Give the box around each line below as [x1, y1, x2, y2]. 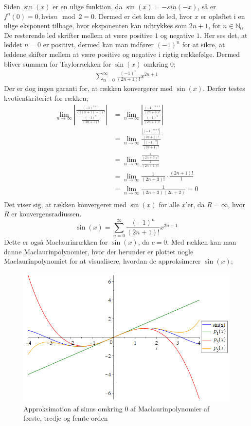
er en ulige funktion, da [53, 1, 123, 11]
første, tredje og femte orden [23, 413, 108, 423]
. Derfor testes [203, 83, 245, 93]
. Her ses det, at [199, 30, 248, 40]
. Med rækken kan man [167, 237, 236, 247]
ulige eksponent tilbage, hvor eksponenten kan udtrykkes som [4, 20, 187, 31]
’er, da [185, 199, 205, 209]
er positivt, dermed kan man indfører [43, 39, 154, 50]
